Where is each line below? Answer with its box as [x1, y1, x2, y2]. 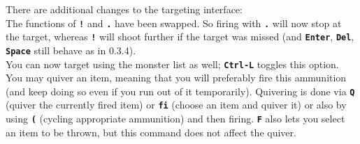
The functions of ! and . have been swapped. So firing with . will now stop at [6, 15, 342, 30]
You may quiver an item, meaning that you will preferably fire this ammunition [6, 70, 347, 85]
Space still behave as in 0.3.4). [6, 42, 136, 57]
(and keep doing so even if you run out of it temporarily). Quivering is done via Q [6, 83, 355, 98]
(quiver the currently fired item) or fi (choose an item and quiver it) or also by [6, 97, 347, 112]
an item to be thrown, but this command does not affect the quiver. [6, 125, 296, 139]
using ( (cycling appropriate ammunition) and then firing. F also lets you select [6, 111, 345, 126]
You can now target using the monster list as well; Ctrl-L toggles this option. [6, 56, 339, 71]
